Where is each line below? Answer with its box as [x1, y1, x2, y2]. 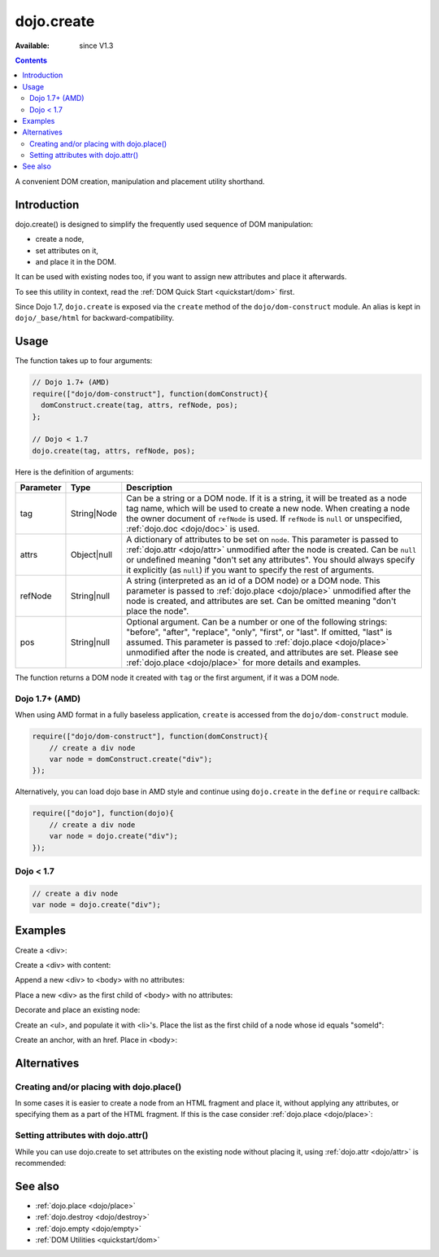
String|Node [70, 508, 118, 519]
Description [126, 482, 172, 493]
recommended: [15, 1158, 67, 1167]
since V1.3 [79, 41, 114, 50]
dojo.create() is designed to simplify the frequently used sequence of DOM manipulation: [15, 219, 313, 229]
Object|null [70, 550, 113, 561]
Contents [15, 55, 48, 65]
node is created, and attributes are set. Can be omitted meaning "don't [126, 595, 397, 607]
